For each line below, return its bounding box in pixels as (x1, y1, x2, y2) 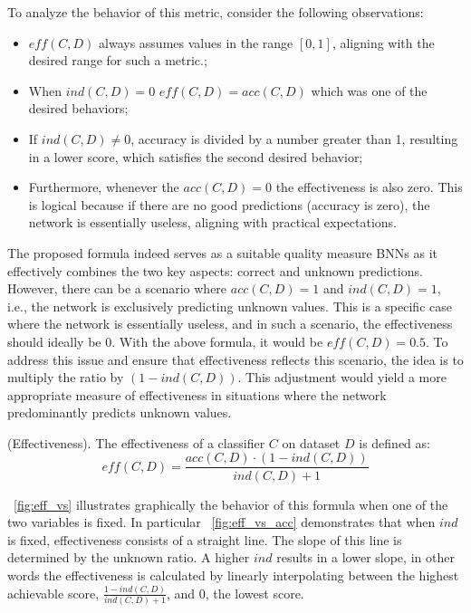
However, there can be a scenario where (7, 279, 227, 298)
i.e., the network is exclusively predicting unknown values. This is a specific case (7, 296, 452, 315)
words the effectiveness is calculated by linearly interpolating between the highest (7, 565, 459, 584)
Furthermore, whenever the (28, 177, 179, 196)
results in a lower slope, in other (276, 548, 455, 567)
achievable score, (7, 583, 100, 602)
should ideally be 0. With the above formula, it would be (7, 331, 323, 350)
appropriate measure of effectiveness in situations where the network (7, 385, 387, 404)
